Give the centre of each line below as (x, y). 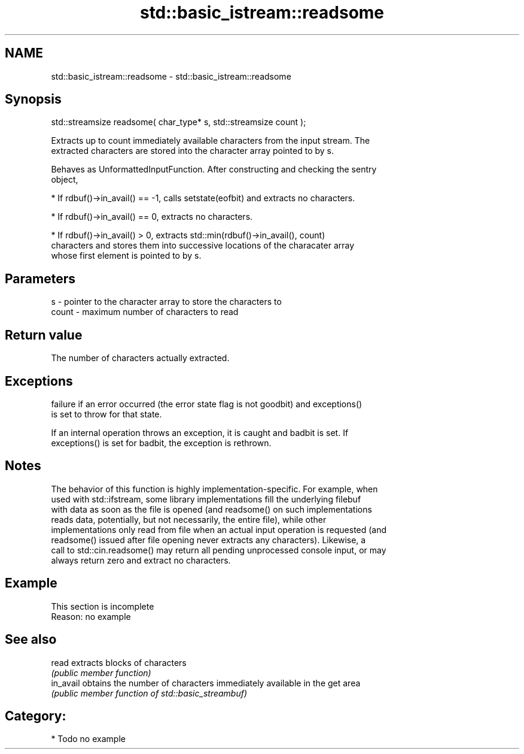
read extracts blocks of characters (119, 662)
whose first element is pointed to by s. (126, 256)
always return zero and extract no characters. (141, 560)
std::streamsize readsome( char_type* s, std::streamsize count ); (179, 122)
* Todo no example (88, 739)
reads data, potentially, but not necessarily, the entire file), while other (189, 519)
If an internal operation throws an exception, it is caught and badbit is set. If (200, 432)
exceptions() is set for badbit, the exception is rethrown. (161, 443)
